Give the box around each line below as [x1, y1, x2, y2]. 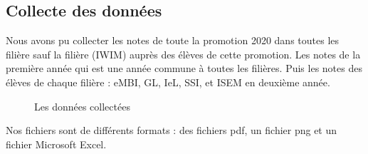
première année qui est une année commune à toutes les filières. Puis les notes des [6, 61, 362, 76]
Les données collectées [34, 98, 130, 113]
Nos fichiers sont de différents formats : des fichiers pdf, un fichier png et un [6, 123, 337, 138]
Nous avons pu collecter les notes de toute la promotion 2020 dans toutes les [6, 33, 340, 48]
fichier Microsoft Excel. [6, 136, 107, 151]
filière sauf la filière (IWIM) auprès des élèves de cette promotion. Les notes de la [6, 46, 361, 61]
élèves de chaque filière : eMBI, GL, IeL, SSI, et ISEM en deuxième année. [6, 74, 330, 89]
